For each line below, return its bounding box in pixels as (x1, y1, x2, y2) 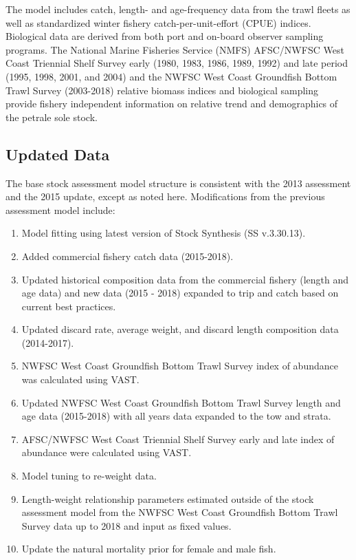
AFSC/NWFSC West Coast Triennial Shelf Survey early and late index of (21, 431, 335, 446)
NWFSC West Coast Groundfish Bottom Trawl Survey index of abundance (21, 358, 338, 373)
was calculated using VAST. (21, 372, 140, 387)
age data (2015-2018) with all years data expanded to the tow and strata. (21, 409, 331, 423)
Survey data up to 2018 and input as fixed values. (21, 518, 232, 532)
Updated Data (5, 143, 110, 164)
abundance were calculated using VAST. (21, 445, 192, 460)
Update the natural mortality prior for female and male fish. (21, 541, 276, 556)
